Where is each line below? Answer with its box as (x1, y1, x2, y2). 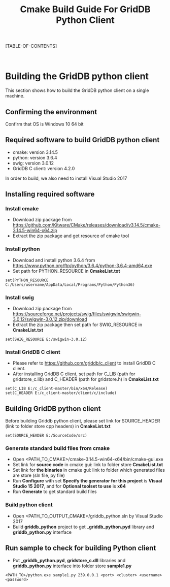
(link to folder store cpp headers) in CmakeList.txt (5, 423, 111, 430)
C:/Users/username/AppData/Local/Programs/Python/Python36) (5, 282, 135, 287)
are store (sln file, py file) (12, 472, 65, 478)
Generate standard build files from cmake (5, 445, 110, 452)
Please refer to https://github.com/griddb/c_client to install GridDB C (12, 360, 156, 366)
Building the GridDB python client (5, 71, 149, 82)
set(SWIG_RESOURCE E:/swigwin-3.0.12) (5, 337, 87, 342)
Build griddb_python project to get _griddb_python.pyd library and (12, 524, 154, 530)
